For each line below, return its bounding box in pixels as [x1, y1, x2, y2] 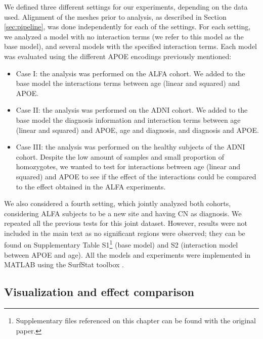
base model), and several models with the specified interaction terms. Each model [4, 41, 257, 52]
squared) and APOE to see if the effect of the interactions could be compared [16, 171, 256, 181]
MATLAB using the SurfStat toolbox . [4, 259, 124, 270]
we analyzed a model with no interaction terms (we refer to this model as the [4, 31, 244, 41]
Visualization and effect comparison [4, 284, 194, 300]
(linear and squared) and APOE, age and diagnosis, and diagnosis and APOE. [16, 124, 259, 135]
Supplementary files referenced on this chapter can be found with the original [16, 315, 256, 326]
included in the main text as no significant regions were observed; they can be [4, 227, 245, 238]
